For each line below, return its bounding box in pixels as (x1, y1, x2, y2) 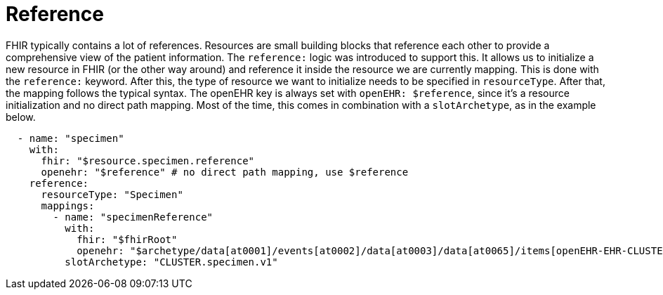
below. (6, 110, 36, 123)
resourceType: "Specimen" (41, 188, 183, 200)
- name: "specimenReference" (53, 211, 214, 223)
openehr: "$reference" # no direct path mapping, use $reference (41, 166, 409, 178)
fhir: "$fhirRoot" (77, 233, 178, 245)
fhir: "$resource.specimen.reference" (41, 155, 255, 166)
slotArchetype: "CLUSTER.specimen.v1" (65, 256, 278, 268)
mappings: (41, 199, 95, 211)
